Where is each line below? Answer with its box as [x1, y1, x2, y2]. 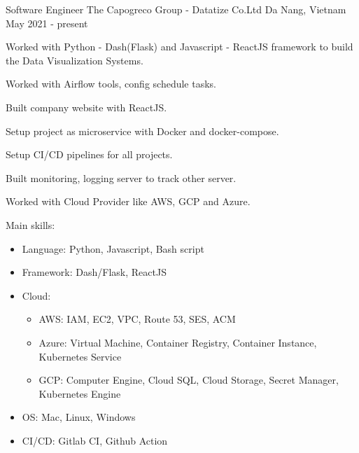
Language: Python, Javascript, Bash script [22, 241, 204, 256]
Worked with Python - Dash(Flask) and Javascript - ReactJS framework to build [6, 39, 353, 54]
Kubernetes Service [38, 349, 122, 363]
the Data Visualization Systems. [6, 53, 143, 67]
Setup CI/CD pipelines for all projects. [6, 147, 173, 162]
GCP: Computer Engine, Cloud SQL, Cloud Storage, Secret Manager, [38, 372, 339, 387]
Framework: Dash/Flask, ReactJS [22, 265, 167, 279]
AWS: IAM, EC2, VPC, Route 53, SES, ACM [38, 312, 236, 326]
